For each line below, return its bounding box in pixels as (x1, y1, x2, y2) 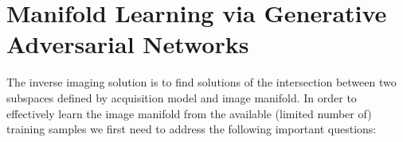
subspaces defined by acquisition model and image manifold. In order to (6, 89, 357, 106)
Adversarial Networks (6, 28, 249, 60)
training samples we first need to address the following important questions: (6, 121, 377, 137)
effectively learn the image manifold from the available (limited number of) (6, 105, 372, 121)
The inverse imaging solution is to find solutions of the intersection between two (6, 74, 397, 90)
